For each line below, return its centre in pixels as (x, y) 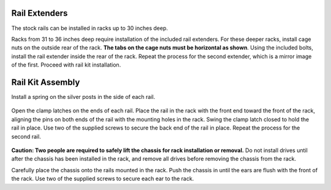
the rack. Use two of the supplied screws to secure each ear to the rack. (103, 179)
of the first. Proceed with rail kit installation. (66, 65)
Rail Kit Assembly (46, 82)
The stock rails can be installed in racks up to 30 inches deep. (90, 28)
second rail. (26, 136)
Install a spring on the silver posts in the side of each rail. (83, 97)
